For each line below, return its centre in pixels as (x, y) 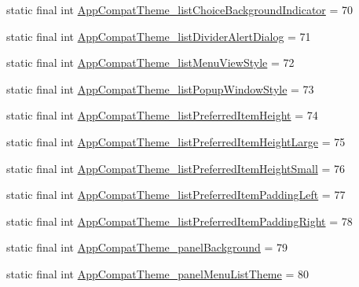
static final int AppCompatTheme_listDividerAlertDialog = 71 (159, 36)
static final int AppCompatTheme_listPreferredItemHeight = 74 (162, 115)
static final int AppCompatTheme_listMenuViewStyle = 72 (150, 63)
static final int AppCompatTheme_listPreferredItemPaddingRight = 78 (179, 221)
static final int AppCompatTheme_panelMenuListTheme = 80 (158, 273)
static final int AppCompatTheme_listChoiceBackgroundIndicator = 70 (180, 9)
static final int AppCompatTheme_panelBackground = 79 (147, 247)
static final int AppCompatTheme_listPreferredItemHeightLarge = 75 (176, 141)
